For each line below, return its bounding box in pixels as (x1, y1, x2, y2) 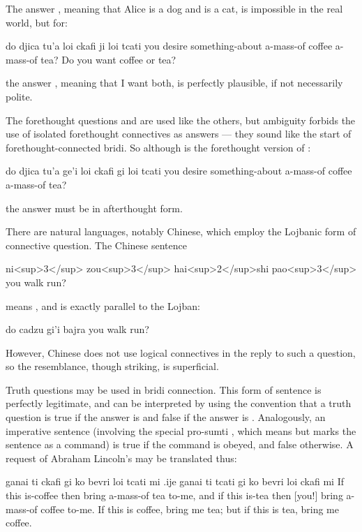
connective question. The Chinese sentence (6, 237, 187, 252)
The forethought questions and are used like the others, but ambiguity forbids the (6, 112, 356, 127)
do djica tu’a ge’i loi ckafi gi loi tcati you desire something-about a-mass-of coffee (6, 163, 352, 178)
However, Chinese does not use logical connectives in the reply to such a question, (6, 345, 356, 360)
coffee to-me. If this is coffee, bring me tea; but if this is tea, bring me (40, 501, 340, 516)
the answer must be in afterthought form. (6, 200, 183, 215)
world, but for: (6, 15, 68, 29)
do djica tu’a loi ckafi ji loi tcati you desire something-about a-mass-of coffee (6, 38, 333, 53)
